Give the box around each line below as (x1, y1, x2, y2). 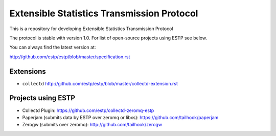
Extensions (9, 67, 46, 76)
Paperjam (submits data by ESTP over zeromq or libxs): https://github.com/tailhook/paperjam (22, 114, 219, 120)
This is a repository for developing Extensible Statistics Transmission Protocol (9, 26, 173, 32)
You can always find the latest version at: (9, 44, 96, 51)
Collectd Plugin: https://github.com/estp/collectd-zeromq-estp (22, 107, 154, 114)
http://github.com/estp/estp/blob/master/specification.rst (9, 54, 130, 60)
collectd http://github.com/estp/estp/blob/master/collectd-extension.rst (22, 80, 178, 86)
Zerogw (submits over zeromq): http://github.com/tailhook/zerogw (22, 122, 163, 128)
